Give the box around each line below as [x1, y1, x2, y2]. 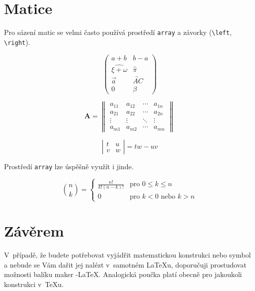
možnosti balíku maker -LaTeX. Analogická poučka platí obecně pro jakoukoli [4, 269, 242, 280]
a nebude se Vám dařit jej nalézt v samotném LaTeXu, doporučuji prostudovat [4, 259, 247, 270]
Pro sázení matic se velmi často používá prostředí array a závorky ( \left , [4, 27, 232, 37]
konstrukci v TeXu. [4, 279, 64, 289]
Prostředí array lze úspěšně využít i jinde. [4, 161, 134, 171]
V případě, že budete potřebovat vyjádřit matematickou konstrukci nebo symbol [4, 249, 251, 260]
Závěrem [4, 220, 64, 241]
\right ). [4, 36, 30, 47]
